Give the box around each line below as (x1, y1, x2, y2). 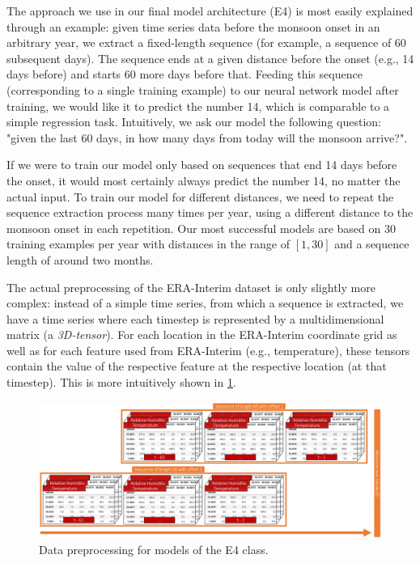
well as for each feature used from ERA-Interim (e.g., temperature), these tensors (6, 341, 410, 358)
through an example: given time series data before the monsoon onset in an (6, 18, 380, 35)
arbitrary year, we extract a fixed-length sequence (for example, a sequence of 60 (6, 34, 406, 51)
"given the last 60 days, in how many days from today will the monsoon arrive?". (6, 129, 408, 146)
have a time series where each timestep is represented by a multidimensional (6, 310, 384, 327)
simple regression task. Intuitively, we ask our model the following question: (6, 113, 381, 130)
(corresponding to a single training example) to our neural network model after (6, 81, 399, 98)
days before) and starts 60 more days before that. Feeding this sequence (6, 66, 363, 83)
